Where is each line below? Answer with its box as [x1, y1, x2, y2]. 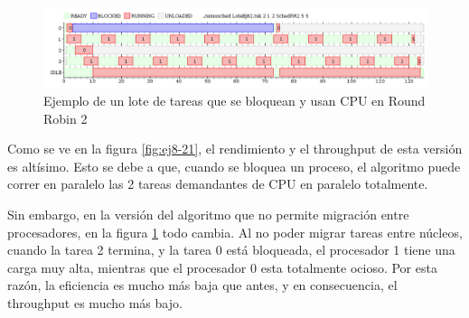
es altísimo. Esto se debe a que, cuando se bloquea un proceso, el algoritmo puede [7, 156, 461, 175]
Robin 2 [43, 108, 88, 127]
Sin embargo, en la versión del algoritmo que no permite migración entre [7, 205, 409, 223]
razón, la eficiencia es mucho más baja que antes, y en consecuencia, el [7, 276, 398, 295]
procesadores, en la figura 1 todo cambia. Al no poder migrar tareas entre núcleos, [7, 222, 463, 241]
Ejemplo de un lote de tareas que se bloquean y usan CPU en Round [43, 91, 426, 110]
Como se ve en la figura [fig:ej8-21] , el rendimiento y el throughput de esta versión [7, 139, 463, 158]
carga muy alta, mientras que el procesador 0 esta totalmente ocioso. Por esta [7, 257, 437, 276]
